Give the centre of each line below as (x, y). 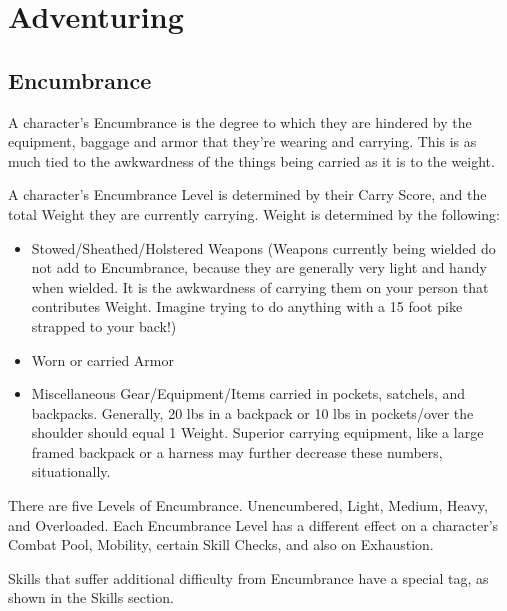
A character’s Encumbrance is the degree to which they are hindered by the (240, 121)
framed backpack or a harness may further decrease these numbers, (237, 451)
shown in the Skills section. (91, 597)
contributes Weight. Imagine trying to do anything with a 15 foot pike (247, 306)
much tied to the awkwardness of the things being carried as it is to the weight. (251, 160)
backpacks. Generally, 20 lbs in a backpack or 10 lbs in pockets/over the (252, 412)
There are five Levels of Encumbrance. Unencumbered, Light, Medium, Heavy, (248, 505)
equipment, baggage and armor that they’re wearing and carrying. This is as (242, 141)
